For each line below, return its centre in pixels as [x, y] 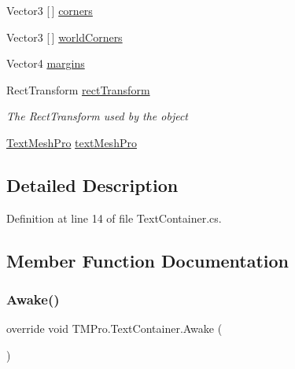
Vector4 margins [46, 63]
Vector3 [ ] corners [50, 10]
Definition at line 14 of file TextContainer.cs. [114, 218]
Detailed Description [92, 184]
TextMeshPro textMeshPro [72, 142]
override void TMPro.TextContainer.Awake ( [114, 328]
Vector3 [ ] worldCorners [65, 37]
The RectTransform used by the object [97, 116]
